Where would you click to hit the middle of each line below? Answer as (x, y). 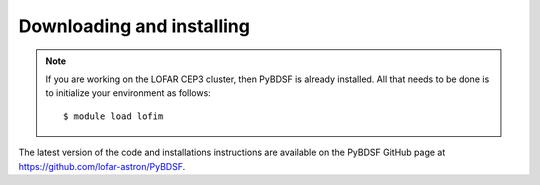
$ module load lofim (113, 116)
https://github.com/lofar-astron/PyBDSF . (102, 166)
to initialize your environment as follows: (128, 93)
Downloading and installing (134, 26)
